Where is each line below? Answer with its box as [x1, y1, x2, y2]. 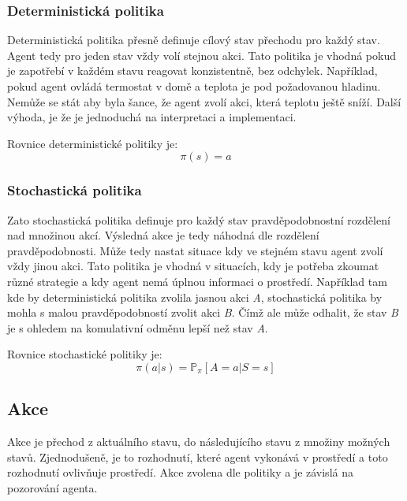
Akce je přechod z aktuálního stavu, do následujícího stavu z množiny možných [7, 433, 390, 450]
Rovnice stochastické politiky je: [7, 346, 162, 362]
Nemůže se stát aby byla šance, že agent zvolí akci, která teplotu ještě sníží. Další [7, 93, 401, 109]
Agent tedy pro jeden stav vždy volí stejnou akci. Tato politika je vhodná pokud [7, 46, 396, 63]
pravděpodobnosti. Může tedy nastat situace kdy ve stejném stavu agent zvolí [7, 242, 383, 258]
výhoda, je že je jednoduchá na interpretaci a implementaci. [7, 109, 297, 125]
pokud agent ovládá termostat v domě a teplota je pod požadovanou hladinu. [7, 78, 381, 94]
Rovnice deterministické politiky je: [7, 135, 178, 151]
